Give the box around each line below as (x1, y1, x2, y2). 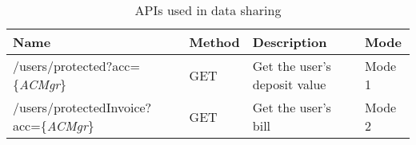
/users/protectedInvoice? (13, 98, 152, 116)
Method (189, 33, 240, 51)
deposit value (252, 75, 326, 93)
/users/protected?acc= (13, 57, 140, 75)
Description (252, 33, 327, 51)
